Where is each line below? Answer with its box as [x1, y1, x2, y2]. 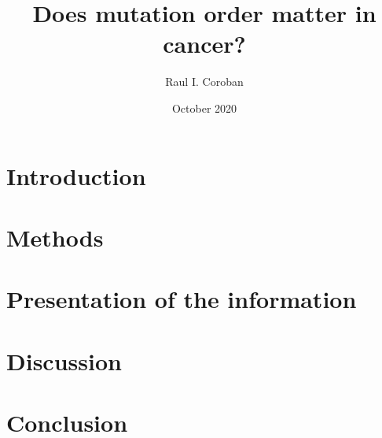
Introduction [6, 159, 146, 191]
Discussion [6, 344, 122, 377]
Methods [6, 221, 104, 253]
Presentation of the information [6, 283, 357, 315]
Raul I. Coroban [165, 73, 244, 90]
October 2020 [171, 99, 237, 116]
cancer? [163, 28, 246, 60]
